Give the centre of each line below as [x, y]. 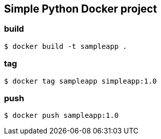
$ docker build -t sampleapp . [66, 46]
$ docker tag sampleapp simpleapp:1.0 [80, 81]
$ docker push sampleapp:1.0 [61, 116]
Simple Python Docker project [80, 9]
